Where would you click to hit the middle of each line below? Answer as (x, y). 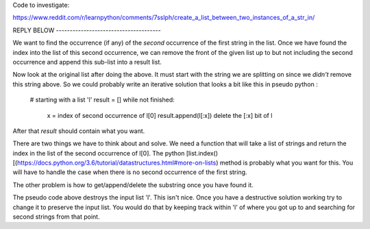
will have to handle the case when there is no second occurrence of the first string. (130, 172)
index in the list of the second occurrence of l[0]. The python (99, 153)
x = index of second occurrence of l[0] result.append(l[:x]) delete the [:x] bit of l (160, 115)
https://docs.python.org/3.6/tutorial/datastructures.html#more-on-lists (117, 163)
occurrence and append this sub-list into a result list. (87, 62)
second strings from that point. (56, 217)
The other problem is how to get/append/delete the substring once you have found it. (133, 184)
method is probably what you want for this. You (286, 163)
